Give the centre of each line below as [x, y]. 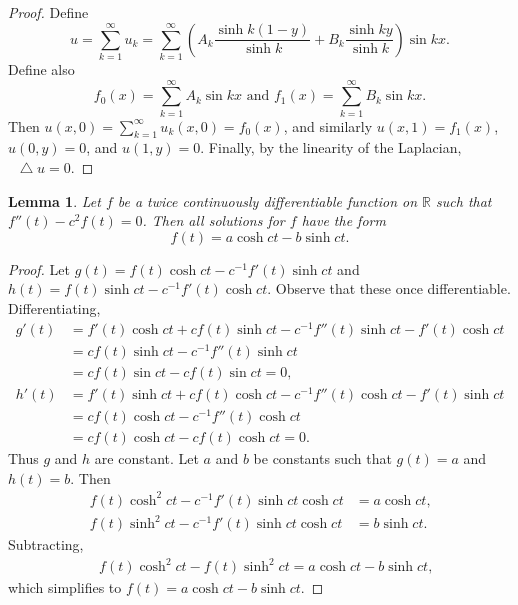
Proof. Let [39, 268]
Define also [41, 68]
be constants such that [322, 458]
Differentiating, [54, 308]
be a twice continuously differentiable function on [267, 200]
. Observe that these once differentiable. [389, 288]
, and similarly [328, 125]
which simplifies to [65, 587]
